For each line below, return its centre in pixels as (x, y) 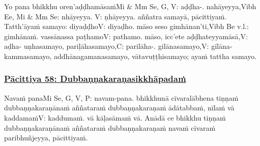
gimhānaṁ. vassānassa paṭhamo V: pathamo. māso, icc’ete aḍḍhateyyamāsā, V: (126, 36)
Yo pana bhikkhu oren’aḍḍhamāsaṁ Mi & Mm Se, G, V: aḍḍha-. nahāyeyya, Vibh (130, 6)
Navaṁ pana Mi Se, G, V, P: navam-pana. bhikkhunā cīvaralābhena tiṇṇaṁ (121, 97)
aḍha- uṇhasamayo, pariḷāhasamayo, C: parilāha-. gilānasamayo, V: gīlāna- (118, 46)
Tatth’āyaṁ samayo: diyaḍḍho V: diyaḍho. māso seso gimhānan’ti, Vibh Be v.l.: (126, 26)
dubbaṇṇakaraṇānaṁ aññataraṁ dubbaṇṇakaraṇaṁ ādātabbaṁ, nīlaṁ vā (119, 108)
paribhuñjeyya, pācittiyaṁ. (46, 138)
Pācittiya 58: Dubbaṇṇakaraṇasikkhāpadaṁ (95, 79)
